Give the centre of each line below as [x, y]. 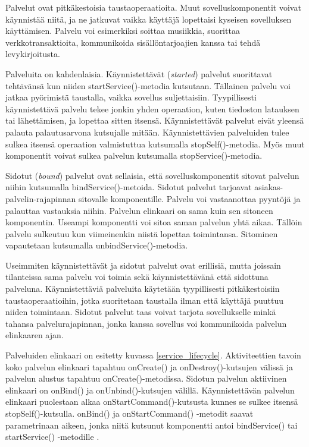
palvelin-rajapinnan [41, 198]
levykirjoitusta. [33, 54]
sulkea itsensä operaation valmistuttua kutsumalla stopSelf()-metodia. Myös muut [155, 144]
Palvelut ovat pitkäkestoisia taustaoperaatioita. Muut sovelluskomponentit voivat [153, 7]
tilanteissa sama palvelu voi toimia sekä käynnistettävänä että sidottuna [137, 277]
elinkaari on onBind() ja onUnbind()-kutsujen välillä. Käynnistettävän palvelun [150, 390]
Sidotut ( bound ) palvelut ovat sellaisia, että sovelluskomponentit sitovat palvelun [152, 175]
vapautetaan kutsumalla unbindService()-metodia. [97, 245]
